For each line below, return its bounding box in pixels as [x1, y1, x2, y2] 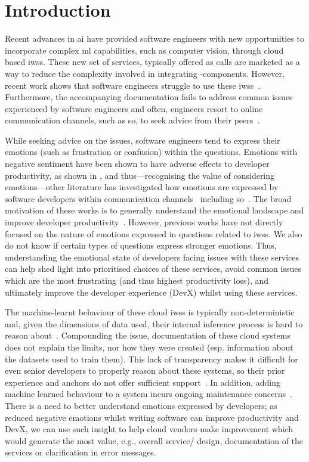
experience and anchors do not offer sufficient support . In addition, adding [5, 376, 281, 388]
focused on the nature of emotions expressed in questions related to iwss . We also [5, 227, 302, 240]
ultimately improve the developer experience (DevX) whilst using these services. [5, 286, 298, 298]
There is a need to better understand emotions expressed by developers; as [5, 399, 277, 411]
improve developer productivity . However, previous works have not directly [5, 216, 283, 228]
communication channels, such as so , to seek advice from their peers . [5, 114, 260, 126]
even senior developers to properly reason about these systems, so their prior [5, 364, 285, 377]
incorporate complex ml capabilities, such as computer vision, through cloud [5, 44, 284, 56]
